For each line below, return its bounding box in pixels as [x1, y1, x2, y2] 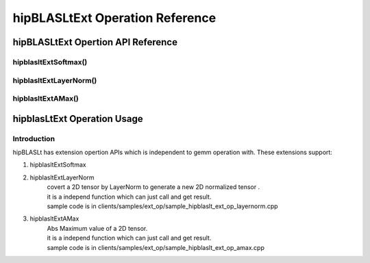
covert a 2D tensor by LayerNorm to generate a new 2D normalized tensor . [47, 183, 260, 191]
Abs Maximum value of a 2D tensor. [47, 224, 148, 232]
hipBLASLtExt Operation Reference [12, 10, 217, 25]
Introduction [12, 134, 55, 143]
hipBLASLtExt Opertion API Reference [12, 36, 178, 48]
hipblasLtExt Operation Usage [12, 113, 143, 125]
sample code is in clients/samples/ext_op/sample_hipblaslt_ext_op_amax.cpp [47, 243, 265, 251]
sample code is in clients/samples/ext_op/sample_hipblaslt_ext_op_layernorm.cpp [47, 202, 278, 210]
